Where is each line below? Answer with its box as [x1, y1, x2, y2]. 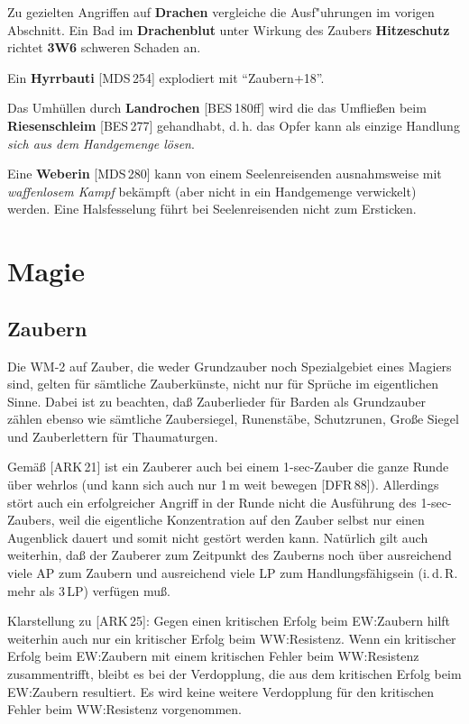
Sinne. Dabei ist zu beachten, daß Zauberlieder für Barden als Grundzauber [7, 391, 427, 410]
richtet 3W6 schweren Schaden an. [7, 38, 201, 57]
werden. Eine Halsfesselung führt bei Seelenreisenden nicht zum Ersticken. [7, 199, 417, 218]
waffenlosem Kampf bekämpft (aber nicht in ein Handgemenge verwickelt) [7, 181, 417, 200]
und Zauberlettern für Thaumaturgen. [7, 426, 218, 445]
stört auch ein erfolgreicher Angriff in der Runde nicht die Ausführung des [7, 492, 417, 511]
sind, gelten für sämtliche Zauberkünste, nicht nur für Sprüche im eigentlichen [7, 374, 439, 393]
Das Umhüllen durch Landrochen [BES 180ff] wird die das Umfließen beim [7, 98, 427, 117]
